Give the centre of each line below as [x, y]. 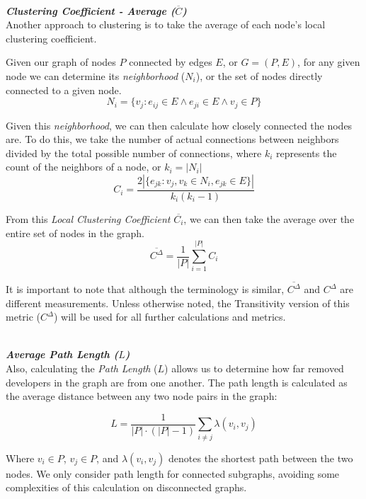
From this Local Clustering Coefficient [88, 219]
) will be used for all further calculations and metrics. [170, 317]
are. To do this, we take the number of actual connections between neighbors [172, 139]
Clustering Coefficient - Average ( [91, 10]
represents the [307, 153]
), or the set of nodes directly [259, 75]
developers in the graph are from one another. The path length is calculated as [177, 382]
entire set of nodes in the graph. [75, 233]
